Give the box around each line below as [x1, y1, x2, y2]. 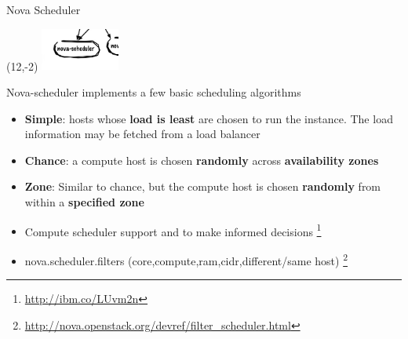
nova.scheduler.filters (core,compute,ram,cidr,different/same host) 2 [24, 250, 348, 268]
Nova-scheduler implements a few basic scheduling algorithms [6, 84, 301, 100]
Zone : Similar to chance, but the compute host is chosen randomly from [24, 178, 381, 195]
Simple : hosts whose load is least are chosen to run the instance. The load [24, 110, 393, 126]
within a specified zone [24, 194, 144, 210]
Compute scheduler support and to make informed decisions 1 [24, 221, 322, 239]
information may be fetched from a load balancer [24, 126, 260, 142]
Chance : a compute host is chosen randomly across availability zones [24, 151, 379, 168]
